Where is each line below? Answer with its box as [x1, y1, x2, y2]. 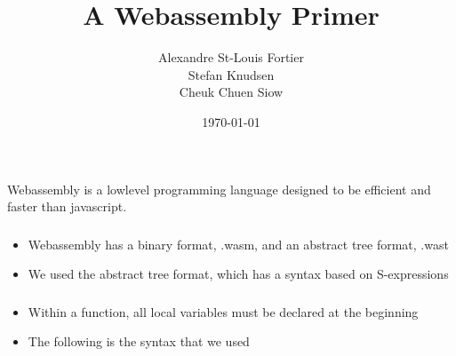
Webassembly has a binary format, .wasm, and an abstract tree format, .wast [28, 234, 449, 253]
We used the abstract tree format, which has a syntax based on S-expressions [28, 265, 449, 283]
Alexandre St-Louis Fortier [158, 48, 304, 67]
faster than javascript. [7, 197, 127, 216]
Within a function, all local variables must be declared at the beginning [28, 302, 419, 320]
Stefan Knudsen [188, 65, 275, 83]
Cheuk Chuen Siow [179, 83, 284, 101]
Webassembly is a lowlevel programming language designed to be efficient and [7, 179, 431, 198]
